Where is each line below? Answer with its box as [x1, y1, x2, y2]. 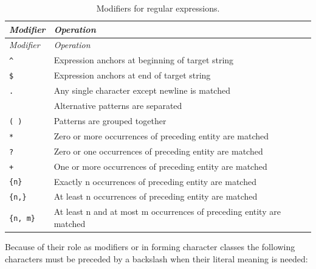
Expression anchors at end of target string [53, 69, 211, 82]
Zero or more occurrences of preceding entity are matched [53, 129, 269, 142]
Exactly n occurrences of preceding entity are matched [53, 175, 256, 187]
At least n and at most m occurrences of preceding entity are [53, 205, 281, 218]
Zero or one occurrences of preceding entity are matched [53, 144, 263, 157]
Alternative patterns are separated [53, 99, 182, 111]
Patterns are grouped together [53, 114, 167, 127]
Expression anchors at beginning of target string [53, 54, 234, 66]
